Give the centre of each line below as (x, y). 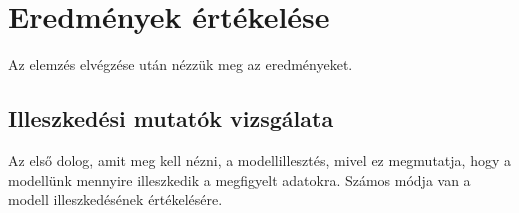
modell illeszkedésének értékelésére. (115, 199)
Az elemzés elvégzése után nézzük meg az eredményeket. (180, 64)
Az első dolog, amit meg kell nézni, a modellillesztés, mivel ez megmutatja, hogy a (259, 159)
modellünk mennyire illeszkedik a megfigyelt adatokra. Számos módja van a (239, 179)
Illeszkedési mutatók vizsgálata (171, 118)
